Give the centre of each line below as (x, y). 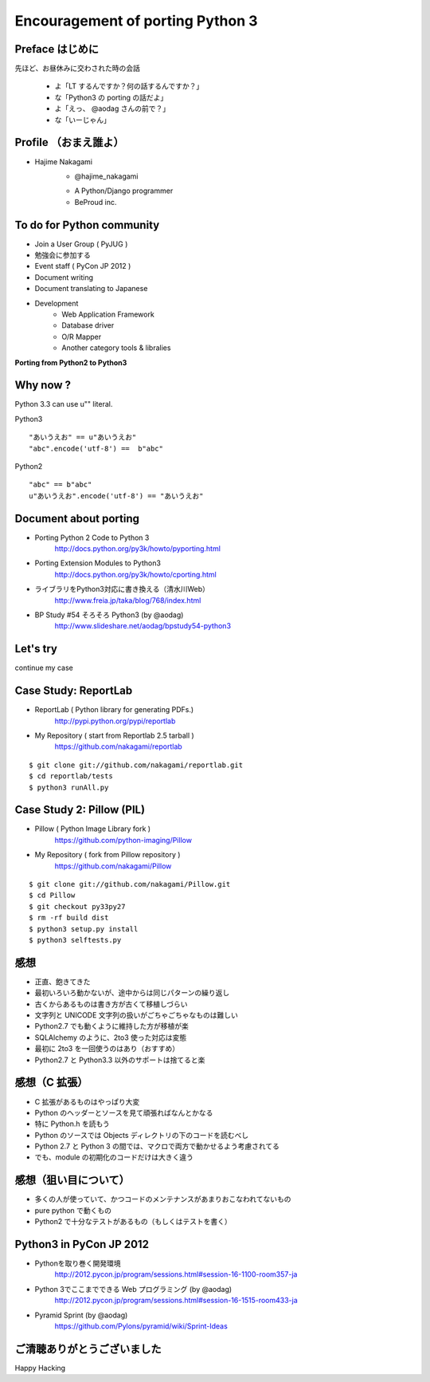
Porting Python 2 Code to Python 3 (92, 537)
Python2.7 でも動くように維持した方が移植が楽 (111, 1026)
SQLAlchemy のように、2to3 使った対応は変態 (111, 1037)
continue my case (44, 668)
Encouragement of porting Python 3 (136, 21)
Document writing (64, 277)
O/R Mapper (82, 337)
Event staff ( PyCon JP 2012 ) (83, 266)
